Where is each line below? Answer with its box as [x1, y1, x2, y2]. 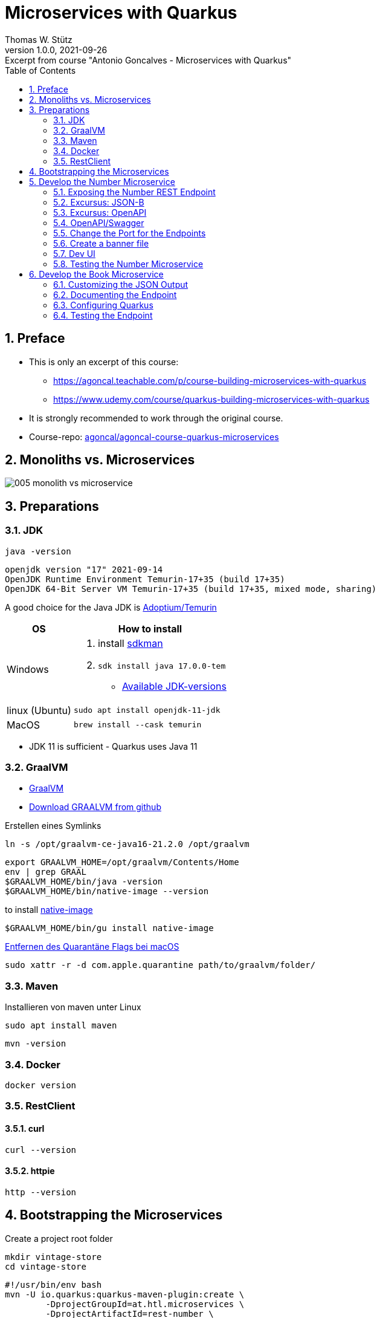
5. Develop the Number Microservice [29, 176, 175, 187]
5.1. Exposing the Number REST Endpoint [53, 186, 216, 197]
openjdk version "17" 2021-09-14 [5, 564, 163, 574]
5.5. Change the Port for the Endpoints [53, 227, 206, 238]
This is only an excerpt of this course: [29, 356, 179, 367]
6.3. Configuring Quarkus [53, 299, 153, 310]
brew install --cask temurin [73, 720, 202, 730]
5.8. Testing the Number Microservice [53, 258, 204, 269]
